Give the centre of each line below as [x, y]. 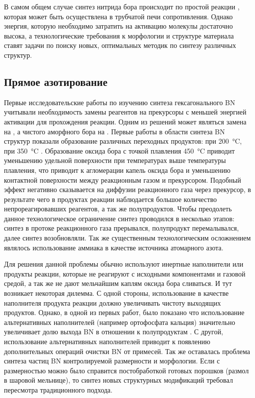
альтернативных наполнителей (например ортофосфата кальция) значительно [120, 322]
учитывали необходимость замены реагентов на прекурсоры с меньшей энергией [125, 112]
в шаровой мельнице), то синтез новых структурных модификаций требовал [119, 380]
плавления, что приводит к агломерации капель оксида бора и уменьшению [117, 170]
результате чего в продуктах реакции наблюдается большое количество [110, 199]
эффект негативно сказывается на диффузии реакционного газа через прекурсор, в [127, 189]
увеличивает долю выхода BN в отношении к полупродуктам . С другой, [114, 332]
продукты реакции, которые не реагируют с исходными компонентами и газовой [125, 273]
